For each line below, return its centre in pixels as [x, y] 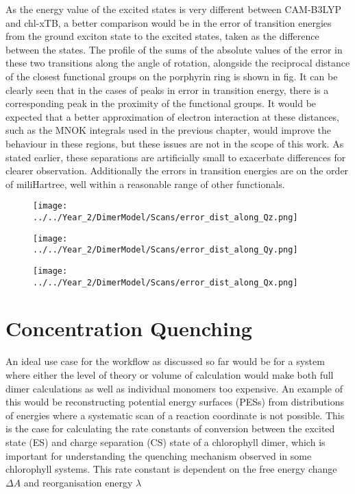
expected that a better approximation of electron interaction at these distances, [172, 116]
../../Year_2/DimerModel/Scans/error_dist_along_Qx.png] [166, 282]
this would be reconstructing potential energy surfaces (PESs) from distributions [175, 402]
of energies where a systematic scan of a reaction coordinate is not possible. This [175, 415]
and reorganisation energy [78, 482]
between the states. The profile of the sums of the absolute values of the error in [174, 49]
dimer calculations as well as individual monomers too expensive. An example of [174, 388]
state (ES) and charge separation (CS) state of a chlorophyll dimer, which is [166, 442]
